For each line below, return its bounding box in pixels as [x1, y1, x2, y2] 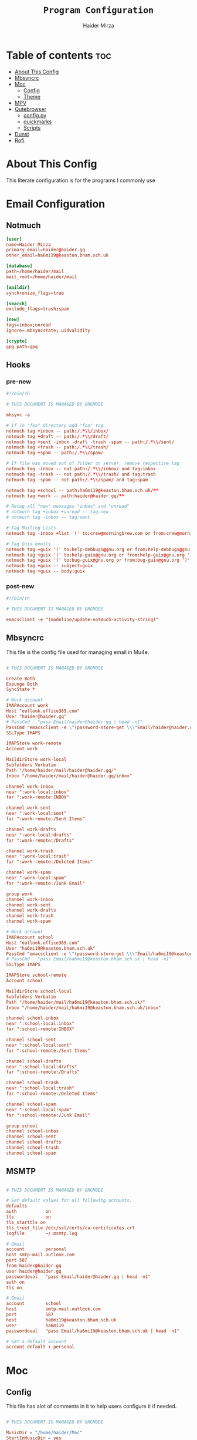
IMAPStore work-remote [6, 740, 62, 747]
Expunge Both [6, 681, 38, 687]
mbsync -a [6, 412, 30, 418]
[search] [6, 301, 28, 306]
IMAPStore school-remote [6, 972, 67, 979]
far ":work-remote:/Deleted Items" [6, 859, 93, 865]
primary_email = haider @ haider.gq [6, 247, 85, 253]
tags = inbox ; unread [6, 322, 51, 328]
